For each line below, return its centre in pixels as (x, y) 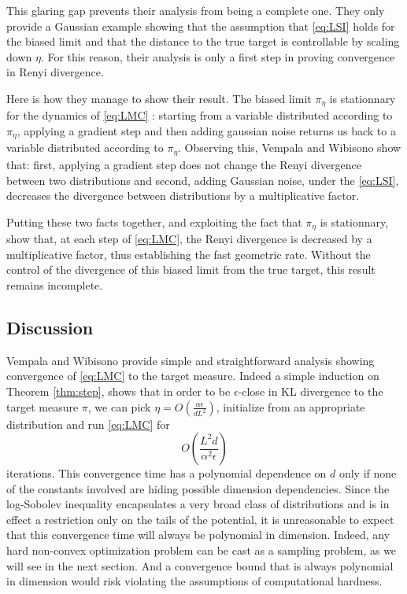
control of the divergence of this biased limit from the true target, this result (191, 269)
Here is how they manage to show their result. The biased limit (159, 98)
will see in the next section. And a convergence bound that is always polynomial (200, 565)
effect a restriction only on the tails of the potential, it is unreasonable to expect (200, 519)
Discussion (50, 327)
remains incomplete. (55, 284)
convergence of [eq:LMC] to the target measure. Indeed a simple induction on (193, 376)
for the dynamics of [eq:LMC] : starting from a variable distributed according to (200, 115)
